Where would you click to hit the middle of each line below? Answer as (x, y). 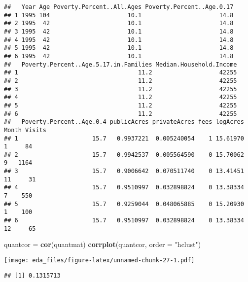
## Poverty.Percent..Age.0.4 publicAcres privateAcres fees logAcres (124, 122)
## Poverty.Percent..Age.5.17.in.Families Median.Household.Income (121, 64)
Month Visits (25, 130)
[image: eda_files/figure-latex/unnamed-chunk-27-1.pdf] (99, 260)
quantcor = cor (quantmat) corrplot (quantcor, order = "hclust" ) (103, 244)
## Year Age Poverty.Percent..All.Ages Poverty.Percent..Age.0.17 (119, 7)
